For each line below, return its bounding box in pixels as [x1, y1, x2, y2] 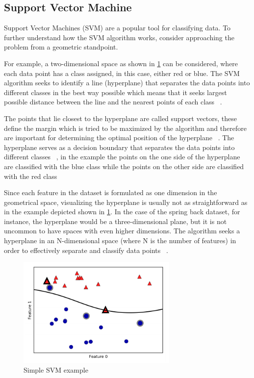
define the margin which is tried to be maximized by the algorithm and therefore [4, 123, 247, 133]
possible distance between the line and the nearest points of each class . [4, 97, 222, 107]
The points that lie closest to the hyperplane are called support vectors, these [4, 113, 237, 123]
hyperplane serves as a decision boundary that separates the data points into [4, 142, 235, 152]
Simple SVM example [24, 364, 88, 375]
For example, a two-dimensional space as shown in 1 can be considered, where [4, 58, 238, 68]
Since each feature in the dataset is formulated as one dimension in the [4, 187, 217, 198]
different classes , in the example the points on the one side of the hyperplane [4, 151, 240, 162]
